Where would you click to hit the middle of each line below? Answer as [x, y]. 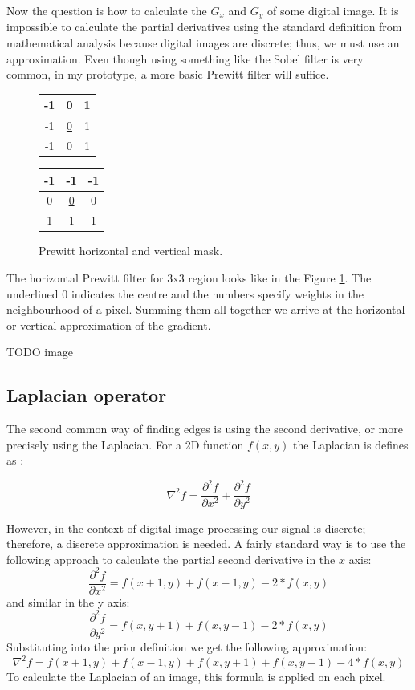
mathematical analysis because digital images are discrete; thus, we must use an [203, 43]
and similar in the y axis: [68, 601]
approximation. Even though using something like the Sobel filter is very [185, 58]
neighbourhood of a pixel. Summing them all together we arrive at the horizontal [206, 309]
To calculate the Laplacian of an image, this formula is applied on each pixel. [196, 677]
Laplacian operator [87, 395]
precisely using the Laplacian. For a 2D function [125, 444]
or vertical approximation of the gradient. [109, 325]
